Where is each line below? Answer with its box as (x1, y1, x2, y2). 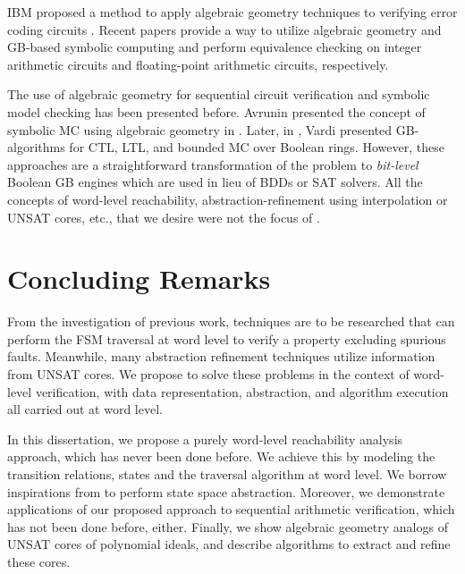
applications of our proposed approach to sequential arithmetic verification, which (7, 500, 455, 519)
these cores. (7, 552, 71, 570)
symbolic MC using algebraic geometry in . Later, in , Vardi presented (7, 120, 392, 139)
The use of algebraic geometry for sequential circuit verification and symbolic (7, 85, 430, 104)
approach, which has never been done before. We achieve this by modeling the (7, 447, 435, 466)
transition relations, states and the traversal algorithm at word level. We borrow (7, 465, 447, 483)
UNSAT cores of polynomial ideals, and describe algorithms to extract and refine (7, 535, 451, 553)
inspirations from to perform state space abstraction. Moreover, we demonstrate (7, 482, 445, 501)
